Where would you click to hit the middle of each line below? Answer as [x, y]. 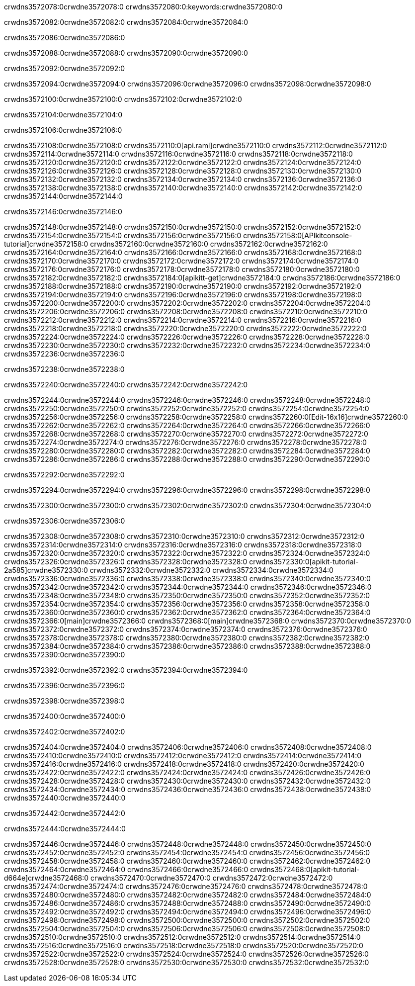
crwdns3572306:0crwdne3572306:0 [65, 521]
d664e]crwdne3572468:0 [46, 878]
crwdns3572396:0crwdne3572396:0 [64, 685]
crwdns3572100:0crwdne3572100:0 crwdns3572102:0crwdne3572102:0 [123, 99]
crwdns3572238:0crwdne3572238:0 [64, 369]
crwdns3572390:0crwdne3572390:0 [65, 655]
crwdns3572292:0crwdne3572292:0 [64, 475]
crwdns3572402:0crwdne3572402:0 [65, 732]
